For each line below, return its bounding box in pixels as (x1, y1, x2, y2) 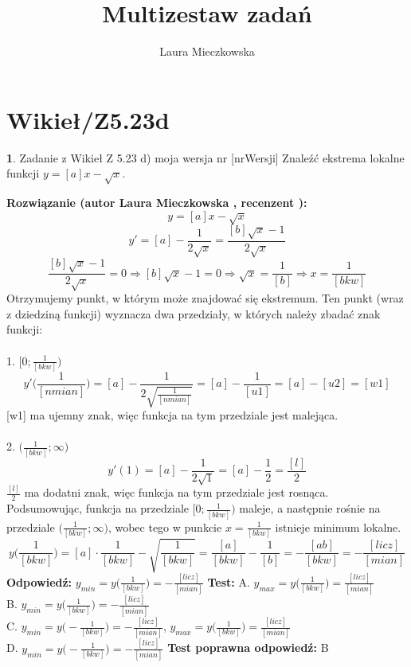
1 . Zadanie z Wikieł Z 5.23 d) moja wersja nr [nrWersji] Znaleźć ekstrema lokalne (6, 149, 405, 166)
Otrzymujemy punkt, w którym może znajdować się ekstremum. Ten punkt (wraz (6, 290, 404, 306)
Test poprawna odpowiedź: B (167, 639, 329, 656)
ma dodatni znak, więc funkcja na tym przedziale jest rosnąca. (24, 484, 329, 501)
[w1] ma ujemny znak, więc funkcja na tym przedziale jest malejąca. (6, 407, 339, 423)
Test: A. (207, 573, 250, 590)
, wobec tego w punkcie (108, 518, 222, 535)
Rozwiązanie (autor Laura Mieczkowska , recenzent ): (6, 194, 307, 211)
